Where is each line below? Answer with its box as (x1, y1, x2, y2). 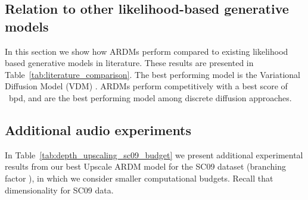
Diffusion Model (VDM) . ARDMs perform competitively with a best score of (5, 80, 288, 92)
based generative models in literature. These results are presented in (5, 57, 254, 69)
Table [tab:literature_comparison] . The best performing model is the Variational (5, 68, 300, 80)
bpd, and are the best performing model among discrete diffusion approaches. (8, 91, 292, 104)
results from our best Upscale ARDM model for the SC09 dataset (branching (5, 160, 286, 173)
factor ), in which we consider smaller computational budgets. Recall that (5, 171, 273, 184)
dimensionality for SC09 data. (5, 183, 114, 196)
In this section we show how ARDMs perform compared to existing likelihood (5, 45, 288, 57)
